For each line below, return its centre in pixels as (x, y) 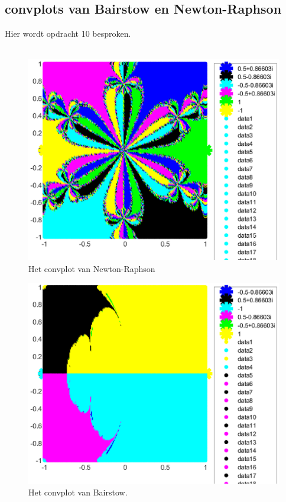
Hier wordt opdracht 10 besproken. (68, 33)
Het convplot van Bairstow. (78, 492)
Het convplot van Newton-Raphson (92, 268)
